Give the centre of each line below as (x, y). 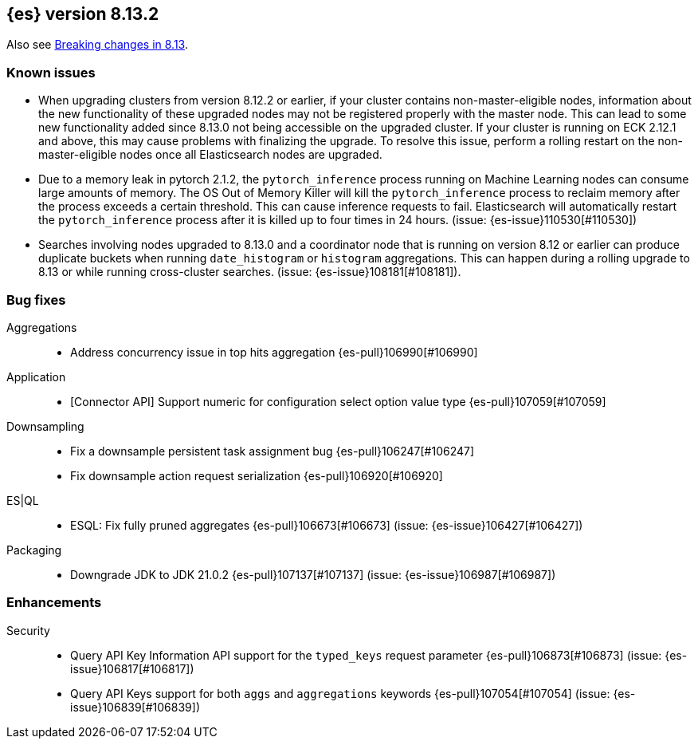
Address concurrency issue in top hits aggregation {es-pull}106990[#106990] (274, 352)
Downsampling (45, 426)
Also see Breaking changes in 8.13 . (97, 45)
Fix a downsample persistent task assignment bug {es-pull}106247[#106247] (273, 451)
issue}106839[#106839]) (135, 707)
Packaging (34, 550)
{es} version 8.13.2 (83, 14)
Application (36, 376)
